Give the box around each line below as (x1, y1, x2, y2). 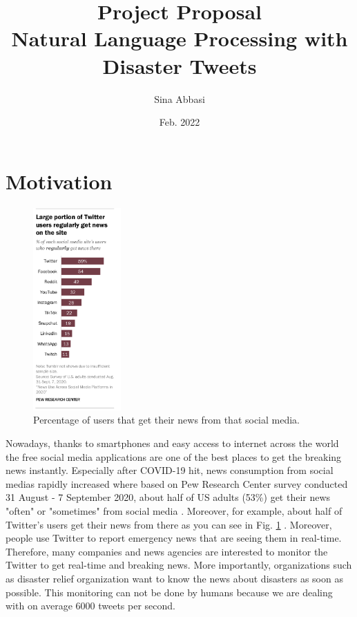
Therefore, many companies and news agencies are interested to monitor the (6, 544, 328, 558)
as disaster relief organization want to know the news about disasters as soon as (6, 571, 343, 585)
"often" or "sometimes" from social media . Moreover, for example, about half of (6, 503, 342, 518)
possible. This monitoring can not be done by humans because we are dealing (6, 585, 333, 599)
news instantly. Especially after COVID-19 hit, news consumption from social (6, 463, 334, 477)
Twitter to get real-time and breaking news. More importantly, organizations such (6, 558, 352, 572)
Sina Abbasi (154, 91, 205, 106)
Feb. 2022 (159, 115, 200, 129)
